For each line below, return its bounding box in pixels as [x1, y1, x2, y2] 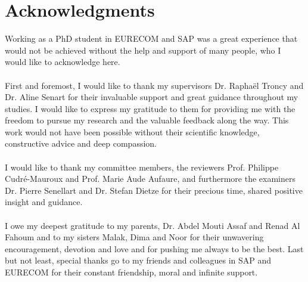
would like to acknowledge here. [5, 55, 120, 68]
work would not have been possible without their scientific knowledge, [5, 125, 260, 138]
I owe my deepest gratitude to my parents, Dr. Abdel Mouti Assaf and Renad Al [5, 219, 300, 231]
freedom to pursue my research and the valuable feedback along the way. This [5, 114, 289, 126]
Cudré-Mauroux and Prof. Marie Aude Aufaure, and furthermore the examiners [5, 172, 295, 185]
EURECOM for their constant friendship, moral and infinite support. [5, 266, 258, 278]
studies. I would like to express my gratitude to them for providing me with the [5, 102, 295, 114]
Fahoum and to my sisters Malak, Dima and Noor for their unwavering [5, 231, 264, 243]
